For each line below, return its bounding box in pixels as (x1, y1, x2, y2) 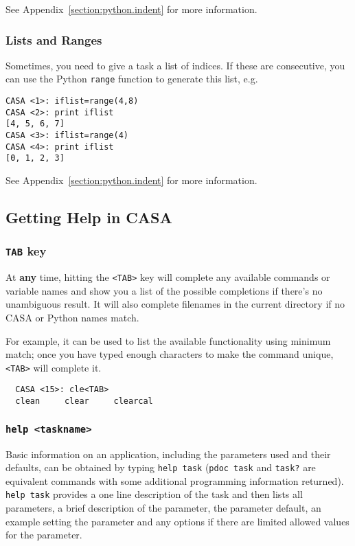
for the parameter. (5, 527, 82, 542)
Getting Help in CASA (5, 206, 172, 227)
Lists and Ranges (5, 31, 102, 48)
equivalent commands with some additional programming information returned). (5, 473, 344, 488)
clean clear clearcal (15, 396, 153, 407)
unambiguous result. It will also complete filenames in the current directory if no (5, 297, 345, 311)
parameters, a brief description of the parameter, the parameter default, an (5, 501, 321, 515)
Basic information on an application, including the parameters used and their (5, 446, 331, 461)
